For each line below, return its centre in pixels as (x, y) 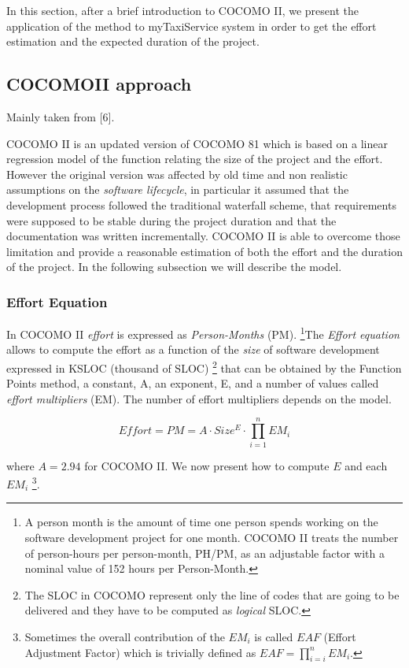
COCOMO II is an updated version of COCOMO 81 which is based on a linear (197, 143)
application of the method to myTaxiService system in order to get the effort (192, 26)
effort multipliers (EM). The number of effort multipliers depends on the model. (199, 398)
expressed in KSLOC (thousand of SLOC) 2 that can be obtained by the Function (204, 366)
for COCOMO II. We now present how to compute (207, 465)
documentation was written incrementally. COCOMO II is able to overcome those (203, 236)
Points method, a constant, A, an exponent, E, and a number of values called (193, 383)
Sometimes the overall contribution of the (125, 636)
